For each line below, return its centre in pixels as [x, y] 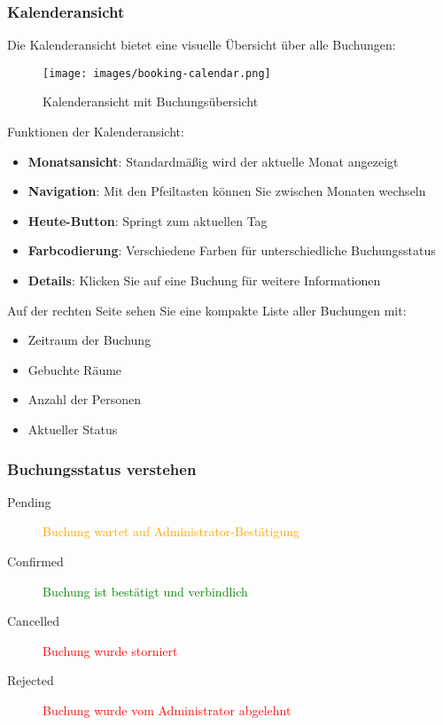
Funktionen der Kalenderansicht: [96, 132]
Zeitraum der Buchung [89, 340]
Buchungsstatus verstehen [102, 468]
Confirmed [35, 561]
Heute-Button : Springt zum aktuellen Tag [148, 220]
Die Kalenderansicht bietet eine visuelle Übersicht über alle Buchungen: [202, 45]
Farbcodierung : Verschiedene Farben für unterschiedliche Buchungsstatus [232, 250]
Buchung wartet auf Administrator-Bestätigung [171, 531]
